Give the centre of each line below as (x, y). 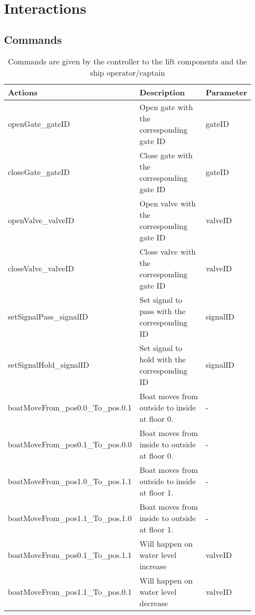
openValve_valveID (41, 220)
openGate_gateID (39, 124)
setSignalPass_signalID (48, 317)
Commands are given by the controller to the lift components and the (127, 61)
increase (153, 566)
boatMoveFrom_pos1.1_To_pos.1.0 (70, 518)
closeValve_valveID (41, 268)
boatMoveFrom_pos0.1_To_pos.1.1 (70, 555)
